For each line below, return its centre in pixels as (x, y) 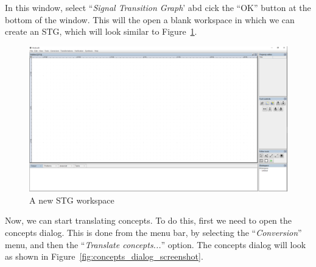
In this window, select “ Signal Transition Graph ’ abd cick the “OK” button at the (158, 7)
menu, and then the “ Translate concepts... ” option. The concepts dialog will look (156, 244)
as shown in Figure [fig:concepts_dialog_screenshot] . (104, 256)
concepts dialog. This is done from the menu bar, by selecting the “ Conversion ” (153, 233)
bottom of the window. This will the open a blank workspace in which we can (150, 19)
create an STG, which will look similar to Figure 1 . (101, 31)
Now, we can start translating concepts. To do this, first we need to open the (149, 220)
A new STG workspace (72, 200)
